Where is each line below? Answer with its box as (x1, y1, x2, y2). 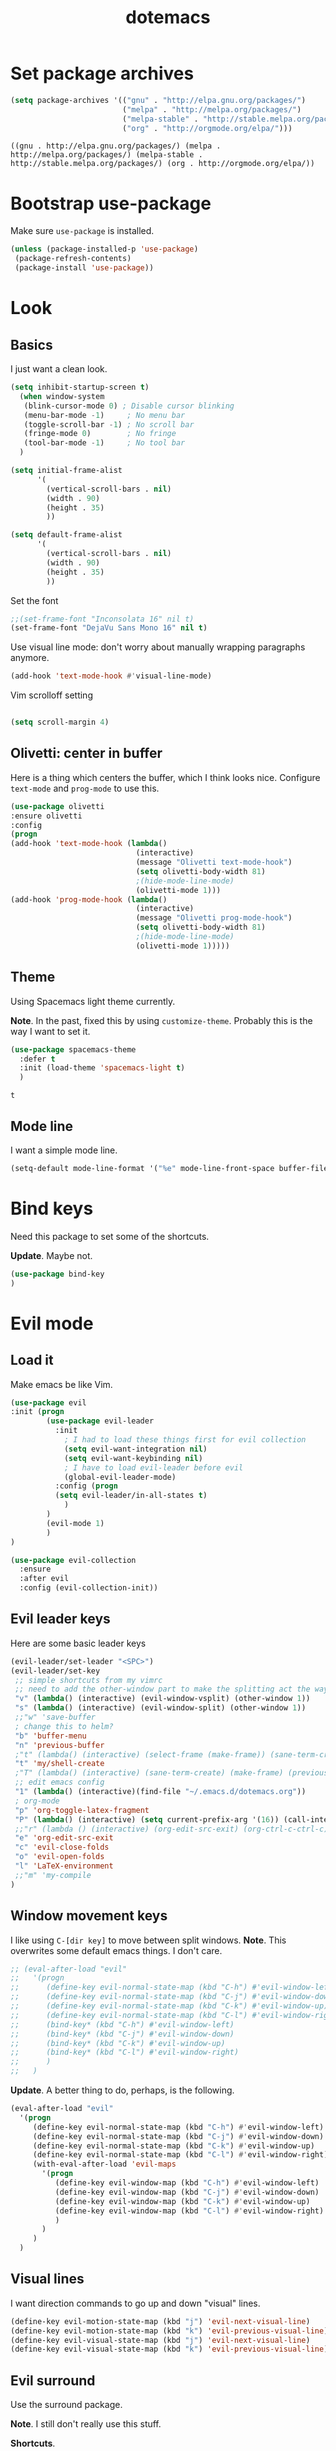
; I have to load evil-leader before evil (63, 1462, 244, 1473)
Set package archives (10, 62, 195, 85)
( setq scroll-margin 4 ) (10, 717, 110, 728)
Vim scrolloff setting (10, 689, 93, 701)
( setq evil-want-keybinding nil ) (63, 1453, 203, 1463)
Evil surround (10, 2372, 96, 2389)
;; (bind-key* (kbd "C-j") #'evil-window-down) (10, 2029, 235, 2039)
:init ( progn (10, 1407, 65, 1417)
